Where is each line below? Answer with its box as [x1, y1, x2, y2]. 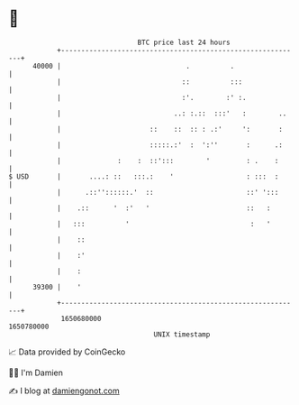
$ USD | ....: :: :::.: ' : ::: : [8, 171, 279, 181]
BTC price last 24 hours [137, 38, 231, 47]
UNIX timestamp [153, 329, 211, 339]
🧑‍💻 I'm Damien [8, 367, 64, 378]
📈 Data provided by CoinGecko [8, 346, 126, 357]
